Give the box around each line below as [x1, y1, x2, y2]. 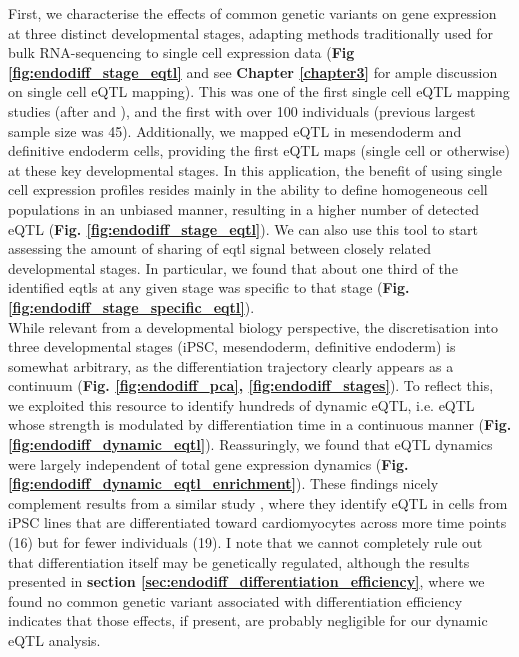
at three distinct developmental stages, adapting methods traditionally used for [8, 22, 494, 43]
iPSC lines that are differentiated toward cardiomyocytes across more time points [8, 512, 507, 533]
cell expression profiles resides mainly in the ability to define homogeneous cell [8, 179, 488, 200]
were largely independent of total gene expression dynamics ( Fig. [8, 453, 409, 474]
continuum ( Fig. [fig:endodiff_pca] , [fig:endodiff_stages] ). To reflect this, [8, 375, 494, 396]
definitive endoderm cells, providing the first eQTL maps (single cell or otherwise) [8, 140, 511, 161]
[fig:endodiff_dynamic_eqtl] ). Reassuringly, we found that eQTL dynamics [8, 434, 493, 455]
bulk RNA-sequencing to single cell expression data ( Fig [8, 42, 355, 63]
